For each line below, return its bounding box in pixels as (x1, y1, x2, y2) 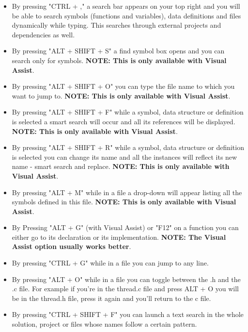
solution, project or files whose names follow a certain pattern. (12, 319, 197, 329)
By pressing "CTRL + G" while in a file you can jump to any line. (12, 258, 209, 268)
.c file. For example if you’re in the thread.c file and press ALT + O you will (12, 283, 239, 294)
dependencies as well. (12, 29, 75, 39)
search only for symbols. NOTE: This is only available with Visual (12, 55, 227, 65)
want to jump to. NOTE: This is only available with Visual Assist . (12, 90, 231, 100)
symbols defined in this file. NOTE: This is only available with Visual (12, 197, 236, 207)
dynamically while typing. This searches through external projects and (12, 20, 221, 30)
